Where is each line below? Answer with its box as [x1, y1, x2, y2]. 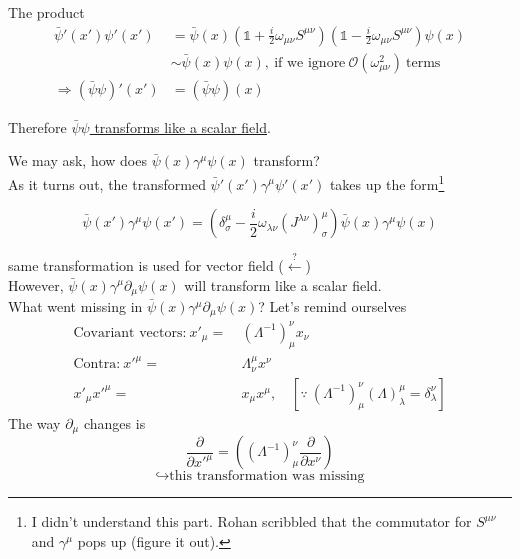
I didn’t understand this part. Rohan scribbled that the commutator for [31, 511, 472, 532]
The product [8, 2, 85, 22]
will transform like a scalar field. [184, 274, 382, 295]
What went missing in [8, 295, 143, 316]
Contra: [73, 357, 121, 372]
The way [8, 412, 61, 433]
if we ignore [274, 55, 346, 70]
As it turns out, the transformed [8, 173, 206, 194]
